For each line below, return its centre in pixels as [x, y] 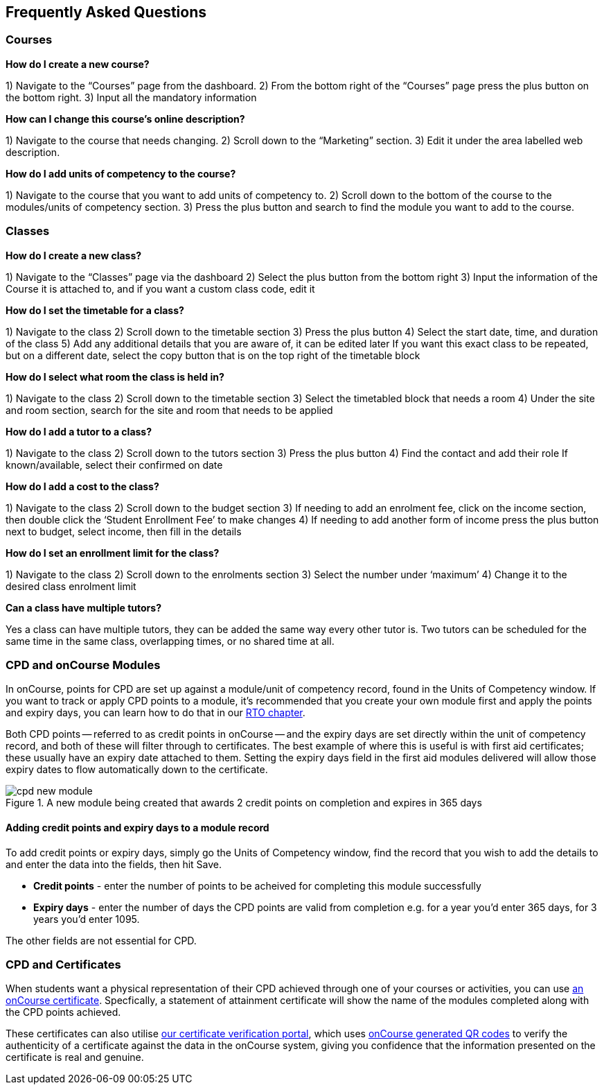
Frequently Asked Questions [106, 12]
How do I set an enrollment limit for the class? [113, 553]
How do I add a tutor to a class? [79, 431]
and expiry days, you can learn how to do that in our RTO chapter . [156, 713]
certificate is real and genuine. [75, 1057]
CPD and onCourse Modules [83, 665]
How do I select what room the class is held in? [115, 377]
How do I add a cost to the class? [82, 486]
